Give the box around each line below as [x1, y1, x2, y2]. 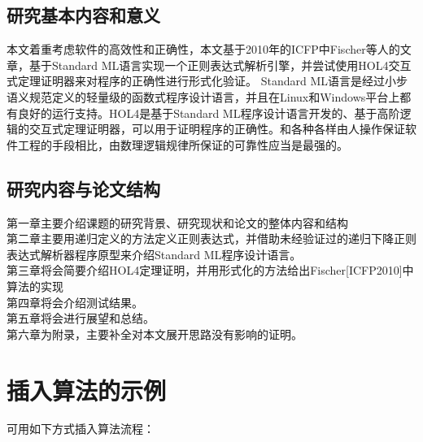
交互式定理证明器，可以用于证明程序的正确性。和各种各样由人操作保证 [28, 120, 405, 137]
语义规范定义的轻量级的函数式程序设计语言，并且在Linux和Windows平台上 [7, 88, 400, 105]
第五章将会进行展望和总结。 [7, 310, 155, 327]
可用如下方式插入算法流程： [7, 420, 155, 437]
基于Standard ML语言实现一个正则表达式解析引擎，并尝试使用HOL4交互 [28, 56, 412, 73]
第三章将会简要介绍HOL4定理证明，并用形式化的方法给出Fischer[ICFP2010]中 [7, 262, 414, 279]
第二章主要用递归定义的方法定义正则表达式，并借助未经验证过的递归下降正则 [7, 230, 416, 247]
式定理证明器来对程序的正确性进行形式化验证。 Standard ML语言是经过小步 [7, 72, 408, 89]
